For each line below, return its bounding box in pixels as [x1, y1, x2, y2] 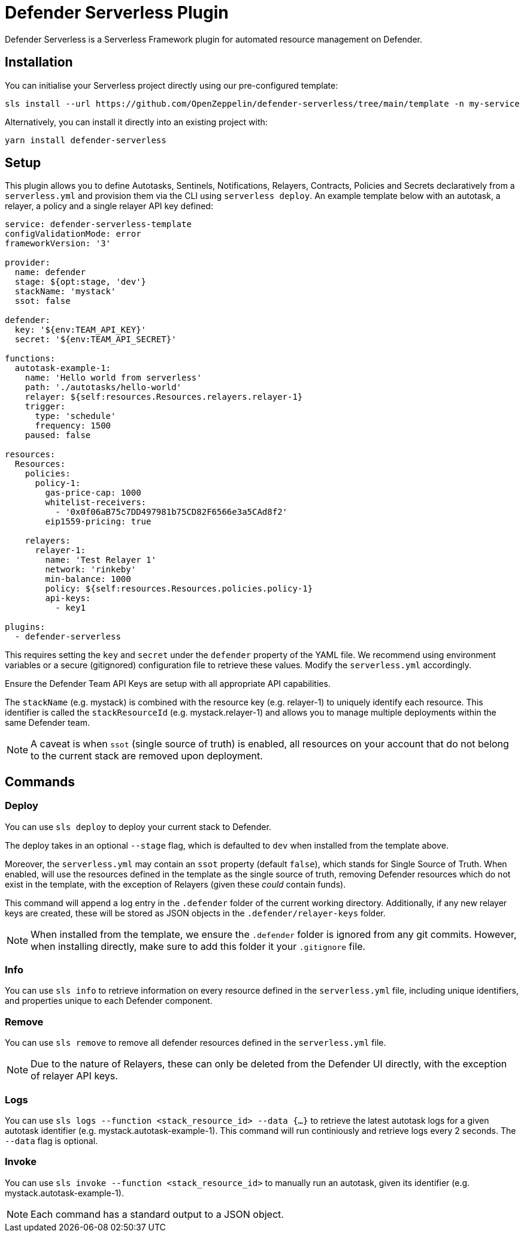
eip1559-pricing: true [45, 517, 152, 527]
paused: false [25, 430, 91, 441]
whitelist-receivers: [45, 497, 147, 508]
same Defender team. [5, 717, 90, 728]
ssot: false [14, 296, 71, 306]
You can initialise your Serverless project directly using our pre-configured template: [5, 80, 338, 90]
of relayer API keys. [31, 1070, 118, 1082]
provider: [5, 258, 50, 268]
